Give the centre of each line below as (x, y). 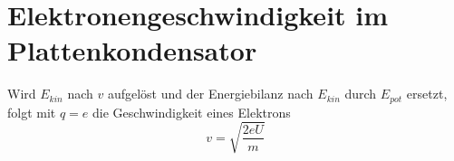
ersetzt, (427, 94)
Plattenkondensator (132, 50)
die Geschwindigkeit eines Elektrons (192, 112)
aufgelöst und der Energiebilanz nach (210, 94)
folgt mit (32, 112)
